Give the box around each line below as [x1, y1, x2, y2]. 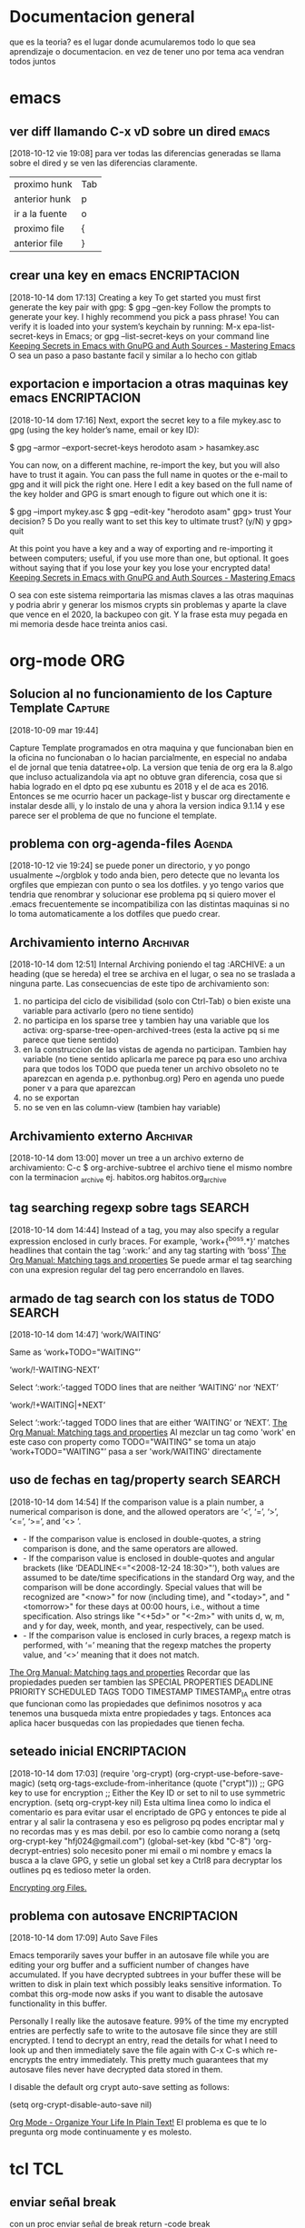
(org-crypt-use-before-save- [174, 1767, 284, 1778]
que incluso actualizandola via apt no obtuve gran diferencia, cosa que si [9, 771, 283, 782]
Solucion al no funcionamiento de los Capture [9, 686, 272, 701]
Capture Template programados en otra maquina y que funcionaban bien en [9, 742, 294, 753]
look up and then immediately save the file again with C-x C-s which [9, 2044, 265, 2055]
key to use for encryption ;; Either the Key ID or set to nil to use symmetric [9, 1787, 286, 1798]
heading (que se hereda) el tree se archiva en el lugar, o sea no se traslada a [9, 969, 296, 980]
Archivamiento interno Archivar [9, 934, 190, 950]
